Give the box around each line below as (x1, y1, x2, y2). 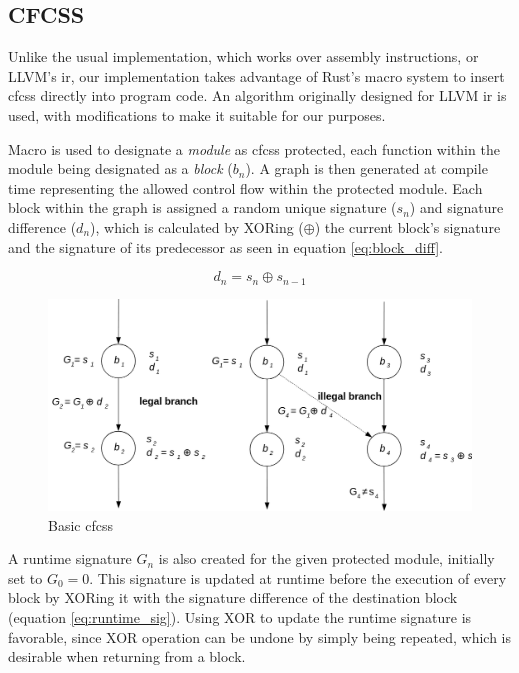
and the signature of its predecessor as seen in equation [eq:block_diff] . (8, 236, 443, 257)
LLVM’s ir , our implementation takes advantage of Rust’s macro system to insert (8, 65, 505, 86)
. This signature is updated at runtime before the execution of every (89, 567, 507, 588)
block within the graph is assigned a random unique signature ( (8, 197, 397, 218)
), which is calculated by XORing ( (90, 216, 304, 237)
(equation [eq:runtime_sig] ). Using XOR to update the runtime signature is (8, 606, 472, 627)
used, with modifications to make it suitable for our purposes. (8, 104, 386, 125)
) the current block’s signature (314, 216, 501, 237)
